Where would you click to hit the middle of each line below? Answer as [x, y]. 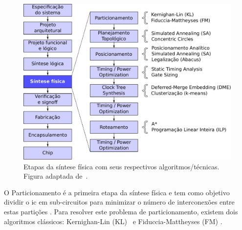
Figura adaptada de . [56, 176]
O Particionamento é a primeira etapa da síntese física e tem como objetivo [117, 192]
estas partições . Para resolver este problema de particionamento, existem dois [121, 211]
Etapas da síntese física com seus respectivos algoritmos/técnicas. [121, 166]
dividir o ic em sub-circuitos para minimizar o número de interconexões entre [119, 202]
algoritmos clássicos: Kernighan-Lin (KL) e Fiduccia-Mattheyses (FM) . [113, 221]
